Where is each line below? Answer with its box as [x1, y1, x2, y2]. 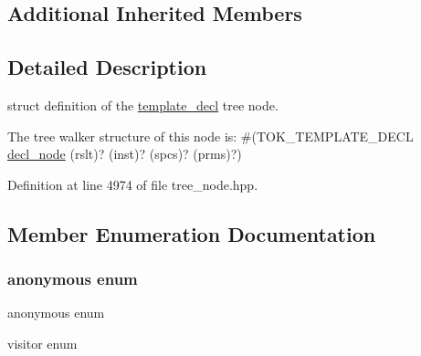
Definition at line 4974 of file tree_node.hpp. [7, 174, 258, 194]
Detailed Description [7, 53, 207, 81]
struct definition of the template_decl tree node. [7, 95, 279, 114]
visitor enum [7, 333, 78, 352]
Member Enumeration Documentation [7, 219, 376, 247]
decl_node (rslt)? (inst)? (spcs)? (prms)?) [7, 144, 242, 163]
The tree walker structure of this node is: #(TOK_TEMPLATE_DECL [7, 126, 414, 145]
